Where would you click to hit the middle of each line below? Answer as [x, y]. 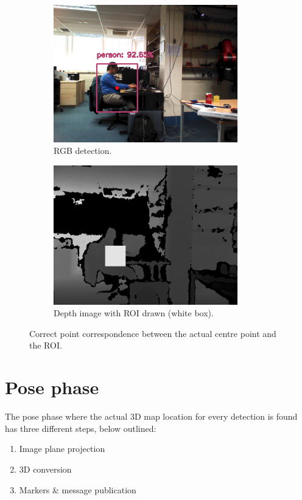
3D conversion [45, 469]
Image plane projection [62, 449]
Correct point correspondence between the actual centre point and [153, 333]
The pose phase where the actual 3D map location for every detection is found [151, 416]
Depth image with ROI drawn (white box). [134, 313]
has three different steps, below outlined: [81, 428]
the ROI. [46, 345]
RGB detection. [83, 151]
